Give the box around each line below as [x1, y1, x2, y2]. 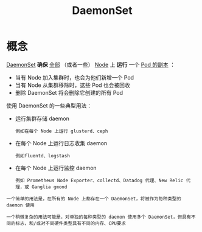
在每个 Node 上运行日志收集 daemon [15, 139, 108, 146]
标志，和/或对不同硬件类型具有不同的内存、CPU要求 [15, 220, 127, 227]
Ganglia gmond [31, 183, 68, 190]
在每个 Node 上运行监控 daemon [15, 164, 97, 171]
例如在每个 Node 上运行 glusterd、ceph [15, 128, 108, 134]
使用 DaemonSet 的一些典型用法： [6, 101, 92, 109]
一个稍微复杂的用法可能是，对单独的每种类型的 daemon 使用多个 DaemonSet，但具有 [6, 214, 192, 220]
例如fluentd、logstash [15, 152, 70, 159]
